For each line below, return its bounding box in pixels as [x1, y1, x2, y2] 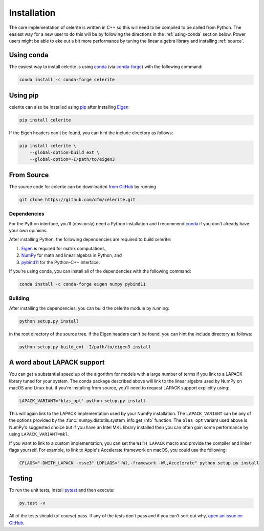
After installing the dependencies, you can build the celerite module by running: [9, 305, 170, 311]
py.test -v [19, 500, 45, 506]
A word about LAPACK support [9, 358, 105, 367]
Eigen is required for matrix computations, [21, 245, 106, 251]
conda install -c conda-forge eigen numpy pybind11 [19, 282, 146, 287]
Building [9, 295, 29, 302]
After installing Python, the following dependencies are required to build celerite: [9, 237, 171, 242]
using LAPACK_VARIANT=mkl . [9, 431, 69, 437]
